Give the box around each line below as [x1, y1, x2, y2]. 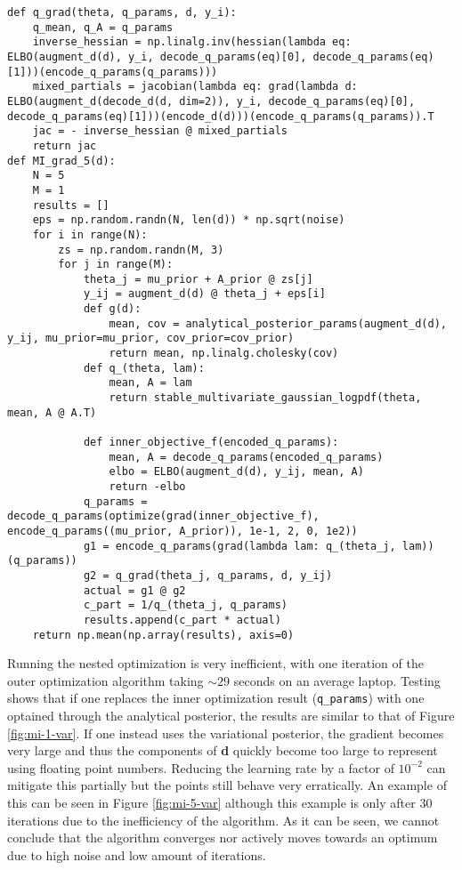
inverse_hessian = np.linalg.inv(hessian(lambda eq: [32, 36, 352, 49]
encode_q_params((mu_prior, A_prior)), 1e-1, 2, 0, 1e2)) [7, 524, 358, 537]
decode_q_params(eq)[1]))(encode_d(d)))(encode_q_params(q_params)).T [7, 109, 434, 123]
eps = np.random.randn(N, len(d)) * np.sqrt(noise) [32, 213, 345, 227]
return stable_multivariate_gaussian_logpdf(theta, [109, 391, 422, 405]
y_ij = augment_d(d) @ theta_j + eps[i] [83, 287, 326, 301]
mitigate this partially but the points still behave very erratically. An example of [7, 776, 447, 794]
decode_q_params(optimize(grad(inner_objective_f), [7, 510, 320, 523]
